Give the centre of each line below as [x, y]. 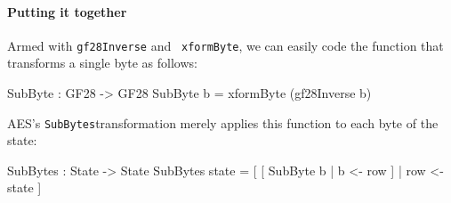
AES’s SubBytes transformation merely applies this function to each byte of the [223, 122]
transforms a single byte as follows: [102, 63]
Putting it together [67, 11]
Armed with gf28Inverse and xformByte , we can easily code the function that [225, 45]
